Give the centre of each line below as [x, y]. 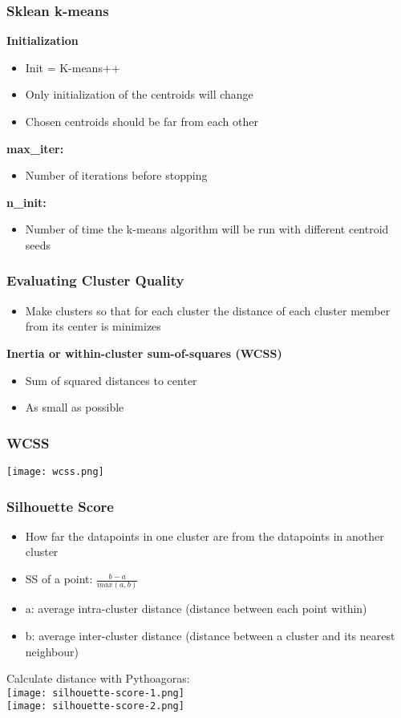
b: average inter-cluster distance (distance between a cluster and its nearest [210, 635]
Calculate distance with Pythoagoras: [98, 678]
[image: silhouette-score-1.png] [95, 693]
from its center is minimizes [93, 326]
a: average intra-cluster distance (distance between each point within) [196, 608]
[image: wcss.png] [55, 471]
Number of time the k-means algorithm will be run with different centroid [207, 229]
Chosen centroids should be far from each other [142, 121]
